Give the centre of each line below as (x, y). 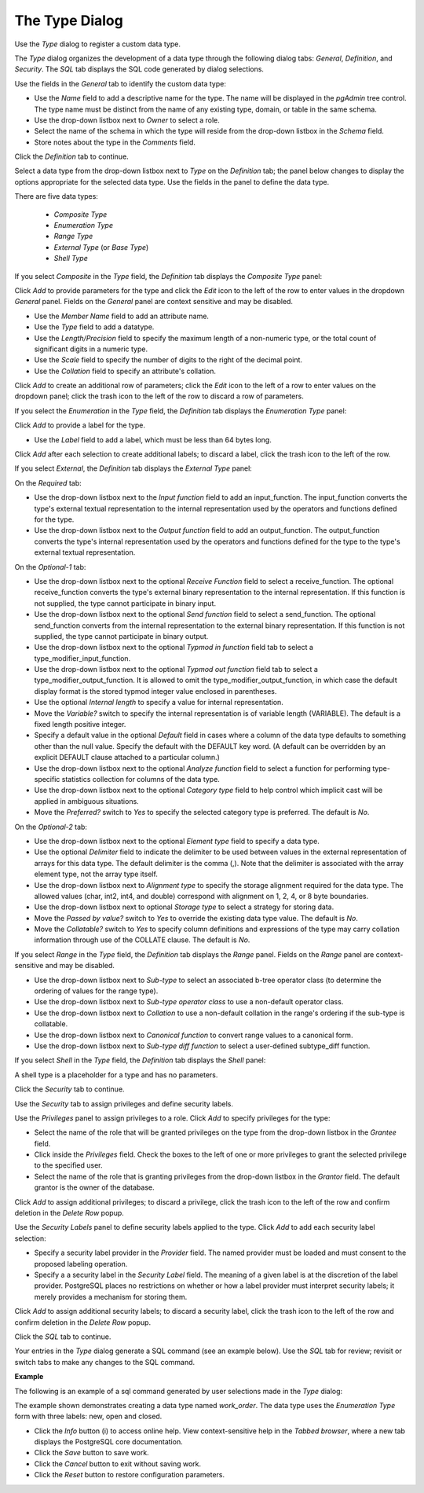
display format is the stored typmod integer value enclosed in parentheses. (155, 691)
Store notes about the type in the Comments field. (115, 142)
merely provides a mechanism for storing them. (111, 1297)
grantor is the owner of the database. (94, 1187)
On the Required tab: (48, 482)
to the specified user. (68, 1165)
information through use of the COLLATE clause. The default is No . (142, 940)
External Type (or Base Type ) (101, 247)
